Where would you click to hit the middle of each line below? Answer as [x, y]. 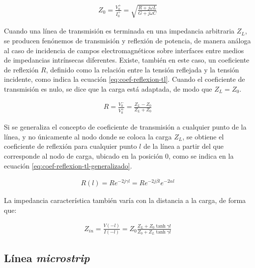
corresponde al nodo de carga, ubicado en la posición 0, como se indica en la [119, 155]
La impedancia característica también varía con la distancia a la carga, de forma [125, 200]
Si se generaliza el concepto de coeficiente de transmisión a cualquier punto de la [125, 127]
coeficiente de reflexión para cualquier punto [71, 146]
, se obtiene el [203, 136]
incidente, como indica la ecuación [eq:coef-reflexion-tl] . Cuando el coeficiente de [125, 79]
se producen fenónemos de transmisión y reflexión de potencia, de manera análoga [127, 40]
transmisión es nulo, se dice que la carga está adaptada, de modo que [108, 88]
